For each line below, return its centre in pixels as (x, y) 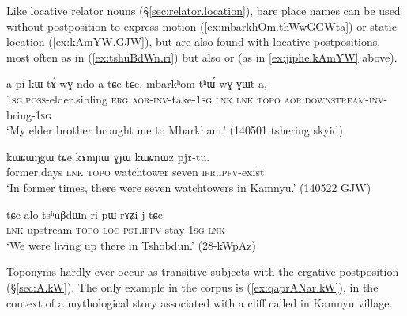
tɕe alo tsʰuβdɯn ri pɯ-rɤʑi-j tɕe (85, 214)
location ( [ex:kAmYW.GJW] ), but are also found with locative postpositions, (194, 41)
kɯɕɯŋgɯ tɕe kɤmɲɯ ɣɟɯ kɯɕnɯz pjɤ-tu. (108, 156)
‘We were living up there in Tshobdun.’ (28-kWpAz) (131, 245)
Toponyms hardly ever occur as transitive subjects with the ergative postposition (203, 271)
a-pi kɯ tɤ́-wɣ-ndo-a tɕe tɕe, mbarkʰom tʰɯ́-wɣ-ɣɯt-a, (137, 83)
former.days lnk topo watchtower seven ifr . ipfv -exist (136, 172)
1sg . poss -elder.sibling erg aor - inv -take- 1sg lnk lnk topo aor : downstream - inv (195, 98)
